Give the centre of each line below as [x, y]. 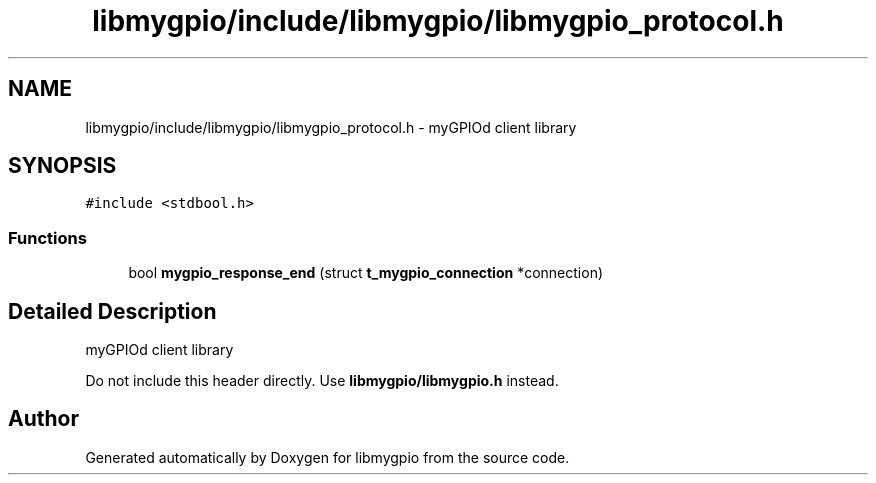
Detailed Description [112, 311]
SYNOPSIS [62, 166]
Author [43, 419]
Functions [47, 237]
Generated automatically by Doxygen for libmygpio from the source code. [327, 457]
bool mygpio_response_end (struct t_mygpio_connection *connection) [366, 273]
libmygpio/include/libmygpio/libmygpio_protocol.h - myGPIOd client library [331, 127]
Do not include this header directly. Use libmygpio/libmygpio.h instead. [322, 381]
